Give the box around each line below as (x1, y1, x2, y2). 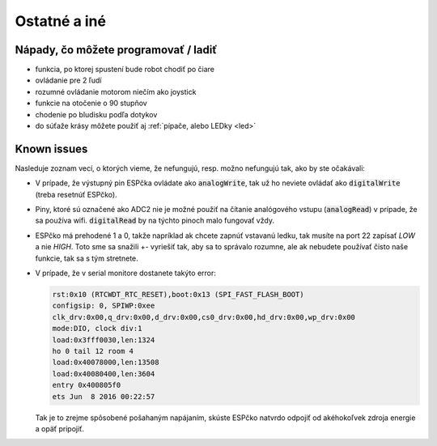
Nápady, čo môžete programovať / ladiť (15, 43, 218, 57)
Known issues (15, 142, 88, 155)
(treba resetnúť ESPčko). (35, 189, 117, 199)
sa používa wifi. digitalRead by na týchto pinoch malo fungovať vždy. (35, 215, 275, 226)
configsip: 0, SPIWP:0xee (52, 301, 155, 311)
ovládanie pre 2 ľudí (35, 75, 102, 85)
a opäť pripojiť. (35, 423, 85, 433)
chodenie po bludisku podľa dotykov (35, 109, 158, 119)
